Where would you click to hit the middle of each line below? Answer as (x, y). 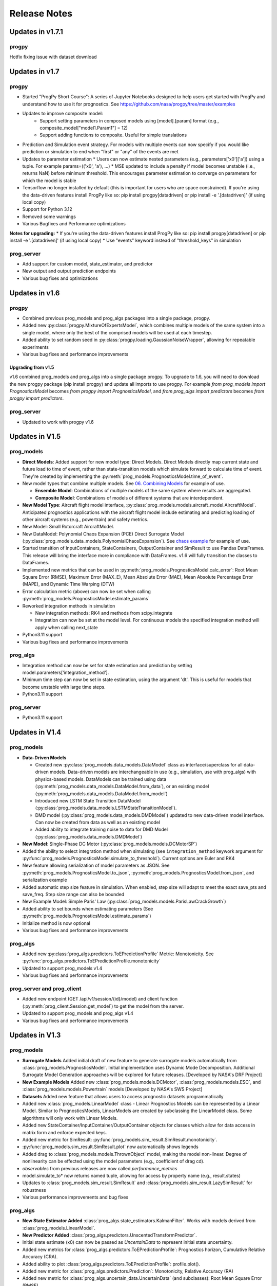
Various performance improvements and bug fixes (75, 1197)
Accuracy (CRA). (40, 1257)
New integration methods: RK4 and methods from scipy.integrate (104, 613)
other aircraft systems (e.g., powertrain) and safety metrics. (85, 519)
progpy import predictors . (37, 398)
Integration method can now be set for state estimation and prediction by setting (107, 665)
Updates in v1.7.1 (36, 32)
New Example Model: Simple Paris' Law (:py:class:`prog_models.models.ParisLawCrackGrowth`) (124, 901)
